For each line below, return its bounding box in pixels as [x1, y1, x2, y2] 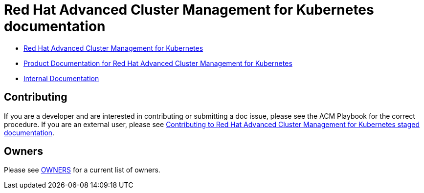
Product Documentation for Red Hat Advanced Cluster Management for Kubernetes [23, 59, 292, 67]
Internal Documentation [23, 74, 99, 83]
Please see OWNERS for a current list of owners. [4, 166, 160, 174]
